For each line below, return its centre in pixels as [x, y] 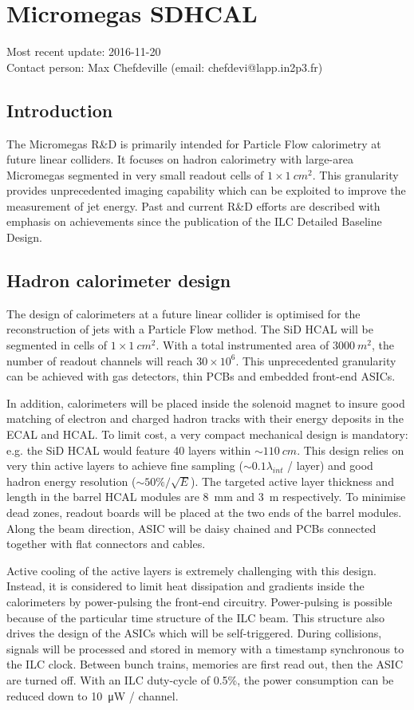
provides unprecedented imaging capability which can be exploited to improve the [206, 190]
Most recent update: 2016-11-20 [84, 51]
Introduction [60, 110]
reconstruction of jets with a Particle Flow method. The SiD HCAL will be [190, 329]
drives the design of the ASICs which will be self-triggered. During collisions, [194, 633]
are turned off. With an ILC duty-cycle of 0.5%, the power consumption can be [200, 679]
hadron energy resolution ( [71, 481]
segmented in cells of [57, 345]
